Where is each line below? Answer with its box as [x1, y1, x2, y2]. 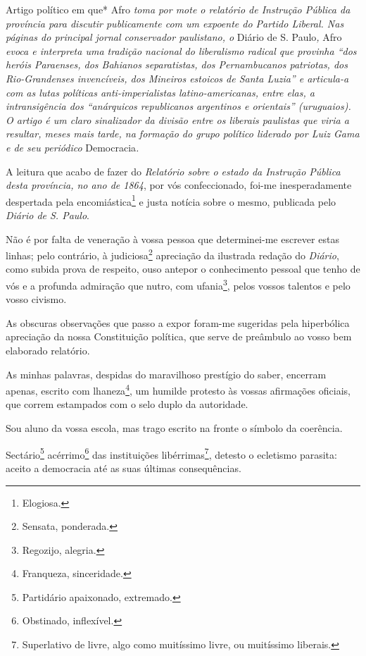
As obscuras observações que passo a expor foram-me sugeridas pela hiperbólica [6, 315, 350, 330]
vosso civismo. [6, 292, 67, 307]
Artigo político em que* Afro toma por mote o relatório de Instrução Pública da [6, 2, 351, 16]
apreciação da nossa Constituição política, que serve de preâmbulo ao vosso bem [6, 329, 352, 344]
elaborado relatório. [6, 343, 90, 358]
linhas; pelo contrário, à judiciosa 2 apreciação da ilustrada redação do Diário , [6, 246, 339, 262]
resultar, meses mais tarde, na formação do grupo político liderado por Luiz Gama [6, 126, 360, 141]
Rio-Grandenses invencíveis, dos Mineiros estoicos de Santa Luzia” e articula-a [6, 70, 349, 85]
